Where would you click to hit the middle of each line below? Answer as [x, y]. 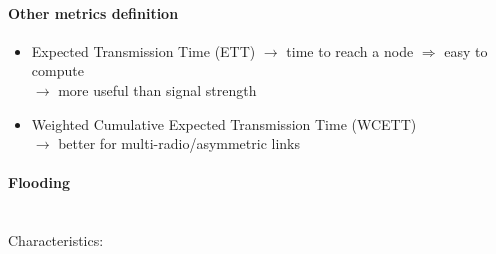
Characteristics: [56, 240]
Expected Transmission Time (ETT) [143, 50]
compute [57, 70]
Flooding [39, 182]
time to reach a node [350, 50]
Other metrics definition [93, 12]
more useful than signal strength [157, 89]
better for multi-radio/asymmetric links [179, 143]
